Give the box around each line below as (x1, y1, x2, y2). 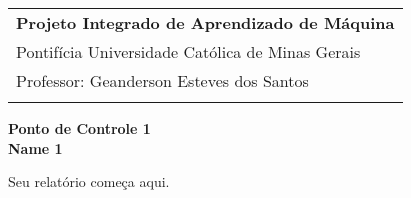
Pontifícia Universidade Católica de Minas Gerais (16, 40, 361, 63)
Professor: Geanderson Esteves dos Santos (16, 69, 309, 92)
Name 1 (8, 137, 63, 158)
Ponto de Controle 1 (8, 118, 151, 138)
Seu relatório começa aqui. (8, 171, 170, 192)
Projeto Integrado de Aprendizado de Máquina (16, 11, 395, 34)
